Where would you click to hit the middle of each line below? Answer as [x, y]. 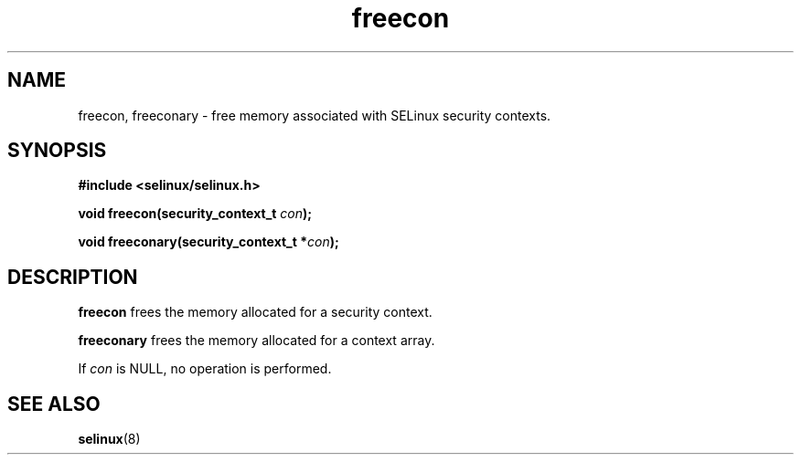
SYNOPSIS [57, 151]
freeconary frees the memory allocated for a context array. [256, 341]
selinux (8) [109, 439]
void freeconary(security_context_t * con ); [208, 242]
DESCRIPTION [73, 277]
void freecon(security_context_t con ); [195, 214]
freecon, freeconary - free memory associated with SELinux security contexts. [315, 115]
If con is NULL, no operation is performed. [205, 369]
